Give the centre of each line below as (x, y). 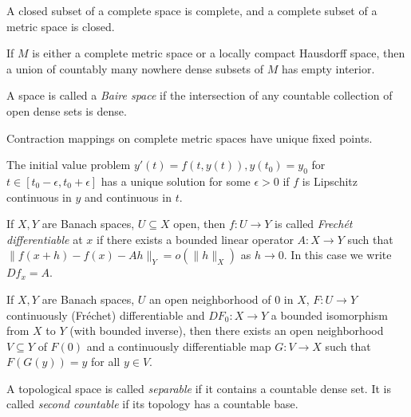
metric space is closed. (61, 26)
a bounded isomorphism (329, 315)
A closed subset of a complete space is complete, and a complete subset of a (192, 10)
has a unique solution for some (176, 181)
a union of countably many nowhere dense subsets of (135, 68)
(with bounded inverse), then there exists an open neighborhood (227, 330)
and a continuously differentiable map (179, 346)
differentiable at (45, 239)
